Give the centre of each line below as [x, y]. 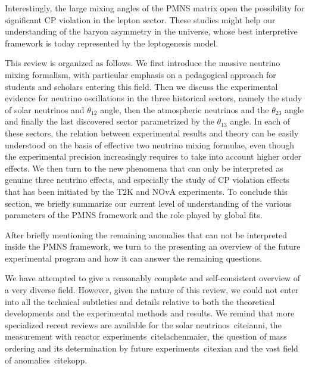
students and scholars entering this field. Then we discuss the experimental [141, 86]
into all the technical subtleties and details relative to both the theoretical [140, 301]
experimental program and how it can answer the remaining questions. [134, 258]
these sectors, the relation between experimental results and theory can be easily [152, 133]
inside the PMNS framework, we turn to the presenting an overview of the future [153, 246]
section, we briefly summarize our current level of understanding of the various [148, 203]
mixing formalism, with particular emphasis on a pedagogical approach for [141, 74]
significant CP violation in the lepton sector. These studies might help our [140, 19]
